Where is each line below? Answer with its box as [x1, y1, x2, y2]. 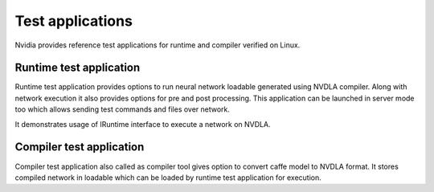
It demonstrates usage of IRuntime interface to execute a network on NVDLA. [14, 119, 271, 129]
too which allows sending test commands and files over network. [14, 104, 231, 114]
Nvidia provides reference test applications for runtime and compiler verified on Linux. [14, 40, 301, 50]
